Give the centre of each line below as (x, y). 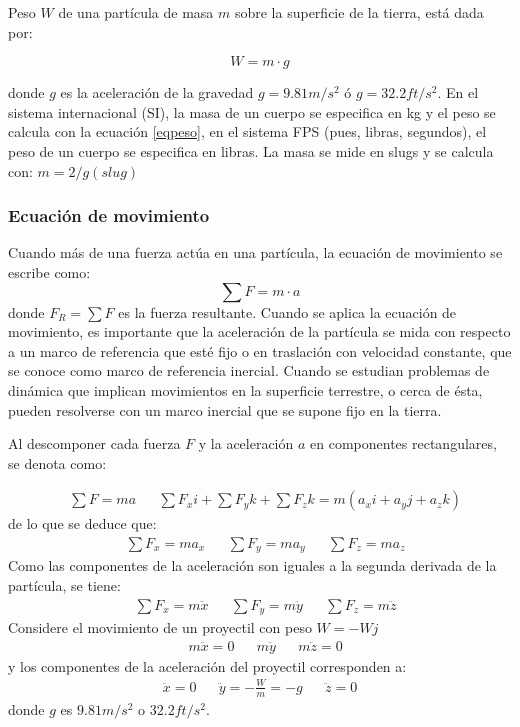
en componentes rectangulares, (403, 443)
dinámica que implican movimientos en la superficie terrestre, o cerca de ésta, (245, 389)
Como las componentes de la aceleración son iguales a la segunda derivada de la (252, 565)
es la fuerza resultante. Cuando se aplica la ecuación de (287, 311)
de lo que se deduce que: (82, 523)
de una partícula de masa (136, 12)
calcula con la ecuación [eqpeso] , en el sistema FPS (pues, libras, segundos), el (247, 131)
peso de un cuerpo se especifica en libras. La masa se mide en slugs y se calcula (251, 150)
